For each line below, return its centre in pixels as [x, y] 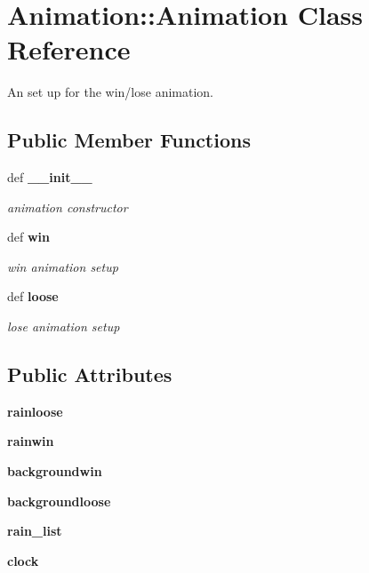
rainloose [35, 411]
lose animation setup [64, 326]
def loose [33, 296]
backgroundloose [59, 501]
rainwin [31, 441]
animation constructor [68, 207]
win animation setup [63, 266]
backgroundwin [55, 471]
